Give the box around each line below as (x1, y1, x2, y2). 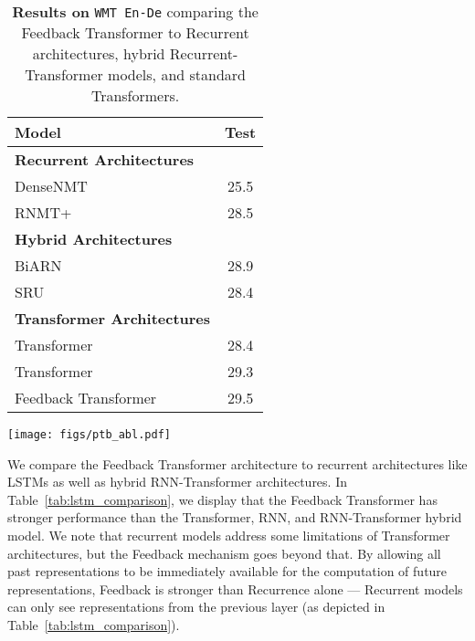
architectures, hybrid (32, 43, 165, 64)
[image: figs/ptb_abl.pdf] (7, 428, 171, 441)
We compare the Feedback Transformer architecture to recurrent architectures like (7, 454, 468, 473)
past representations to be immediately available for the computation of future (7, 562, 448, 581)
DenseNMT (15, 175, 88, 196)
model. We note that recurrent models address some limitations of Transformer (7, 526, 450, 545)
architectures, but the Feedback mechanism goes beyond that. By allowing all (7, 543, 441, 562)
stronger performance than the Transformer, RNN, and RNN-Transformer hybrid (7, 508, 462, 527)
